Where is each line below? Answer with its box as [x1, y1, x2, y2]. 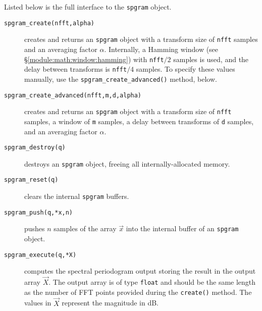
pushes [24, 223, 45, 234]
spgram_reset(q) [4, 176, 59, 184]
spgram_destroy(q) [4, 144, 66, 151]
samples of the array [54, 223, 117, 234]
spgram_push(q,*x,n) [4, 209, 73, 216]
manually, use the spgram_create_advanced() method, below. [24, 73, 217, 84]
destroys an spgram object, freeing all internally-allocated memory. [24, 158, 230, 169]
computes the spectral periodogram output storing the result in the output [24, 266, 256, 276]
